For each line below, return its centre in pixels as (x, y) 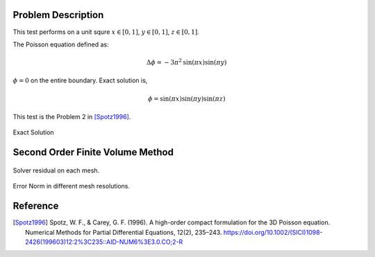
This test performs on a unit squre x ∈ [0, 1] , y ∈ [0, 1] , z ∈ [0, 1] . (106, 32)
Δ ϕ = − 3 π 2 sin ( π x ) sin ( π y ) (186, 62)
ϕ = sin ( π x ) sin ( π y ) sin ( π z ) (186, 98)
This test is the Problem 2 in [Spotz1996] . (72, 117)
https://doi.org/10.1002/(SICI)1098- (273, 232)
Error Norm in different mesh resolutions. (72, 186)
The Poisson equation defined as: (61, 44)
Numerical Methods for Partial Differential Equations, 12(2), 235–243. (124, 232)
